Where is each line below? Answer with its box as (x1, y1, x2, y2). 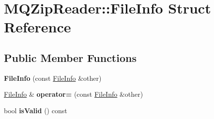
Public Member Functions (4, 50, 137, 65)
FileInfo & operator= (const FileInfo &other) (4, 89, 143, 99)
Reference (4, 17, 71, 37)
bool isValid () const (4, 105, 67, 115)
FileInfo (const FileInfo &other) (4, 73, 102, 83)
